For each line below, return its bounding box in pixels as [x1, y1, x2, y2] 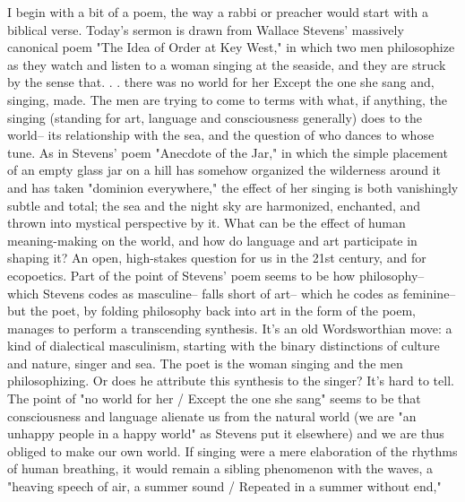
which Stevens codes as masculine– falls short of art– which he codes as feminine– [7, 283, 456, 302]
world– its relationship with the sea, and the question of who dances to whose [7, 125, 435, 144]
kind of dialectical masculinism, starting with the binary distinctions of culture [7, 336, 440, 355]
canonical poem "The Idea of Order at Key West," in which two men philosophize [7, 38, 455, 56]
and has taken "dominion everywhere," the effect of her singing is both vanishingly [7, 177, 459, 196]
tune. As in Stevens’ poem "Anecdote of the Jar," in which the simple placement [7, 143, 448, 161]
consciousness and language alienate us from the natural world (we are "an [7, 406, 417, 425]
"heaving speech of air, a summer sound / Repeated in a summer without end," [7, 477, 442, 496]
